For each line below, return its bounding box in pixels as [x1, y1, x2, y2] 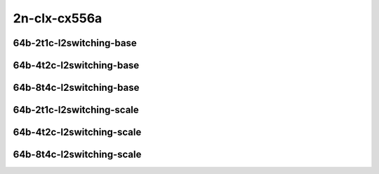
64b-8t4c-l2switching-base [13, 82, 140, 94]
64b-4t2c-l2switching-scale [13, 126, 142, 138]
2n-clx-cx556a [13, 10, 102, 26]
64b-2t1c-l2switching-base [13, 37, 137, 49]
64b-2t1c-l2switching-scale [13, 104, 140, 116]
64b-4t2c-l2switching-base [13, 59, 140, 71]
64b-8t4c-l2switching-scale [13, 149, 142, 161]
